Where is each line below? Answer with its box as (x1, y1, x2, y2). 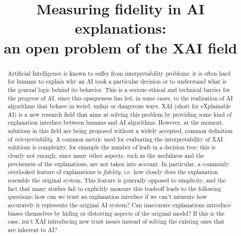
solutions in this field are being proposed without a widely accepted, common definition (7, 127, 233, 135)
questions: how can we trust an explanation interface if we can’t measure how (7, 192, 207, 201)
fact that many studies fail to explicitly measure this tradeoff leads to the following (7, 184, 221, 192)
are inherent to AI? (7, 226, 57, 234)
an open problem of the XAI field (3, 37, 238, 57)
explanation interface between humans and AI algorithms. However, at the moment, (7, 118, 224, 127)
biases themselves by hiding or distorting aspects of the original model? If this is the (7, 209, 225, 217)
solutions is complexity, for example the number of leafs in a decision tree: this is (7, 143, 216, 151)
